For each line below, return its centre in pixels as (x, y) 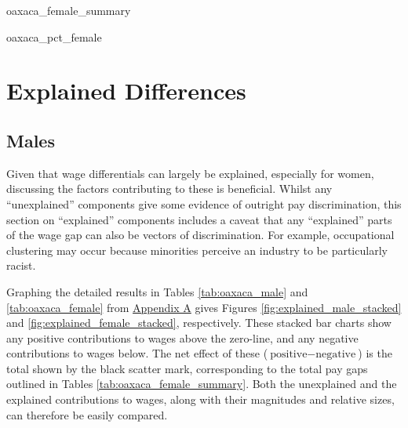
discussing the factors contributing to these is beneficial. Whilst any (169, 189)
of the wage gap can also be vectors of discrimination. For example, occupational (200, 235)
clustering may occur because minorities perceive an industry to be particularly (197, 250)
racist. (21, 265)
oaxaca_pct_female (54, 36)
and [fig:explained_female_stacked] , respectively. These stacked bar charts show (199, 323)
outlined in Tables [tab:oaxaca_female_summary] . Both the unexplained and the (202, 384)
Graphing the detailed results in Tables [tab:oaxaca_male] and (157, 291)
